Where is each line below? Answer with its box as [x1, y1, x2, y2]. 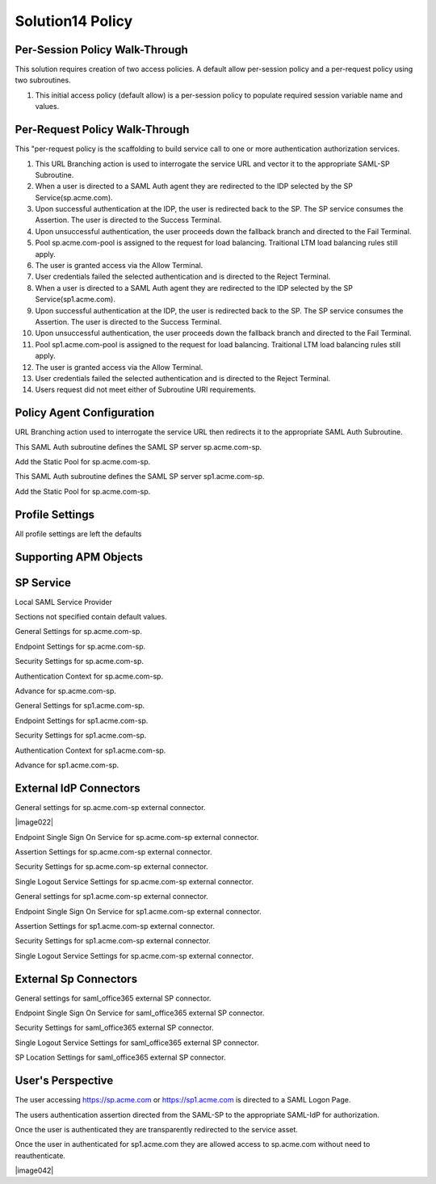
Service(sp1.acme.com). [35, 295, 116, 304]
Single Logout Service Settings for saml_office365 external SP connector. [15, 1038, 260, 1048]
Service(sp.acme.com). [35, 192, 113, 202]
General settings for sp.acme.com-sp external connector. [15, 802, 206, 812]
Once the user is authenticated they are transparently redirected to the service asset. [15, 1124, 299, 1134]
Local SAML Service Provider [15, 597, 113, 607]
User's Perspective [15, 1074, 114, 1088]
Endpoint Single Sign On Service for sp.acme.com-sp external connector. [15, 832, 259, 842]
